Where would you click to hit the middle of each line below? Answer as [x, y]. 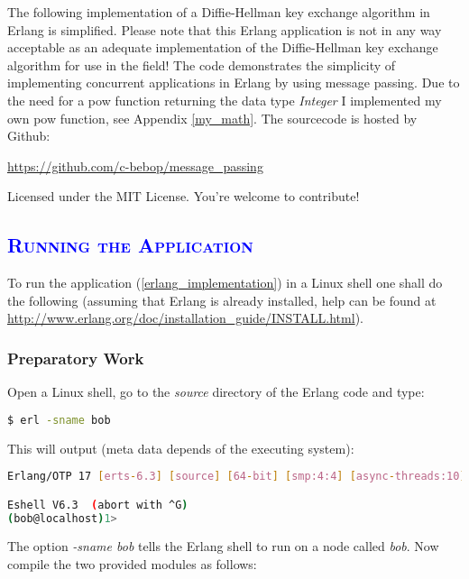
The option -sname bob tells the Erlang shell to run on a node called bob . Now [223, 546]
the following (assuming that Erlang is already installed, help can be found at [222, 300]
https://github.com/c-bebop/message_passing [135, 165]
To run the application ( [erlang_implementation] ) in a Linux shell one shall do [225, 283]
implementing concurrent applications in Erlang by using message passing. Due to [234, 83]
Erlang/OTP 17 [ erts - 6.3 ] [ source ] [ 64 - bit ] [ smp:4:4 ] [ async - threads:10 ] [237, 477]
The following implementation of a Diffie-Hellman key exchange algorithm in [219, 12]
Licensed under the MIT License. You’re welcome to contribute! [184, 196]
